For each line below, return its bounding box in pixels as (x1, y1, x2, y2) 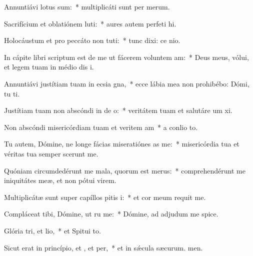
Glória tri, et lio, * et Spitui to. (4, 225, 101, 235)
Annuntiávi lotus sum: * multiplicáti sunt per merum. (4, 1, 170, 11)
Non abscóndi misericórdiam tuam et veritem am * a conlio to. (4, 121, 198, 132)
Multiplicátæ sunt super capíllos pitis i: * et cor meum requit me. (4, 191, 206, 202)
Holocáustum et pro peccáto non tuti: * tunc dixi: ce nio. (4, 35, 180, 45)
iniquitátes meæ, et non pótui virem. (4, 175, 116, 185)
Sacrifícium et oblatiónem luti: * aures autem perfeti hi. (4, 18, 176, 28)
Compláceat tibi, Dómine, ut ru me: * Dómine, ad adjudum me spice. (4, 208, 218, 219)
